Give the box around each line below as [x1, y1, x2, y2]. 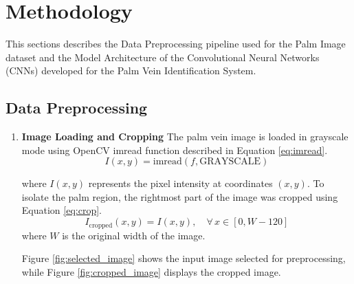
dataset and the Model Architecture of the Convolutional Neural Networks [5, 50, 320, 64]
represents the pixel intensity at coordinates [88, 176, 273, 190]
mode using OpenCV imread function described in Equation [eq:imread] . [21, 142, 328, 157]
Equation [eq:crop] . [21, 203, 102, 217]
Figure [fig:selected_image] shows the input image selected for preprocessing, [21, 251, 346, 265]
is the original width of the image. [62, 228, 206, 242]
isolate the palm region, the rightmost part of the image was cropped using [21, 189, 338, 204]
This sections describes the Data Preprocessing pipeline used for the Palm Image [5, 36, 346, 51]
